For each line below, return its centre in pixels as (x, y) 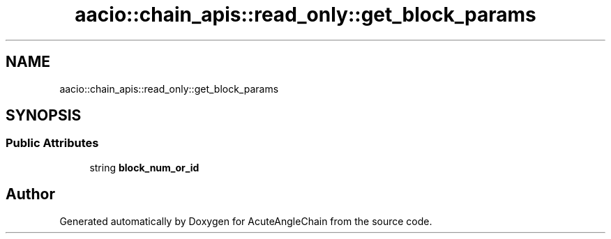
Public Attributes (52, 143)
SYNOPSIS (44, 116)
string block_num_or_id (144, 167)
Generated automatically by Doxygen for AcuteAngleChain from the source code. (246, 221)
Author (30, 194)
